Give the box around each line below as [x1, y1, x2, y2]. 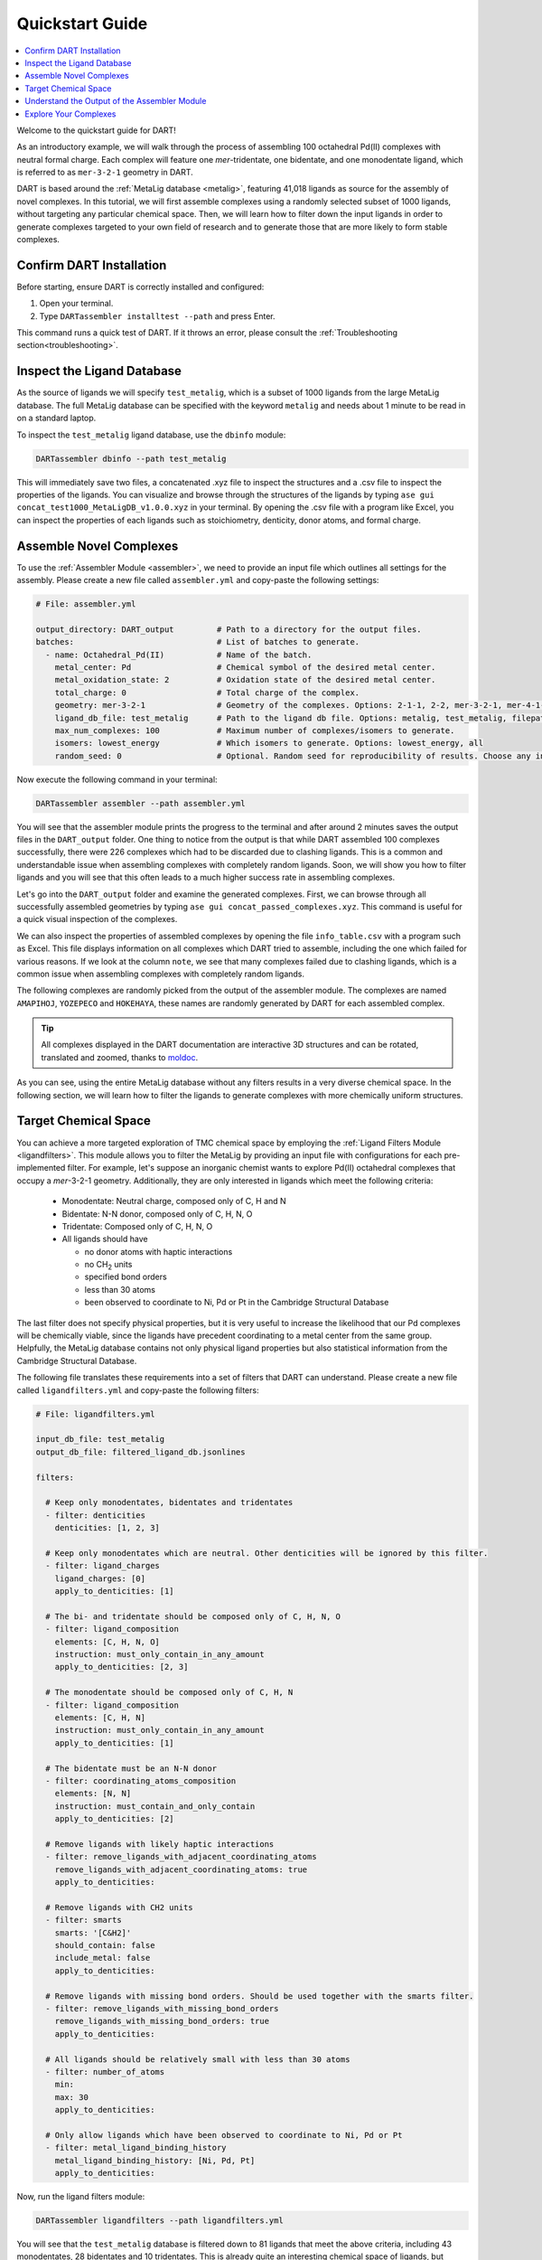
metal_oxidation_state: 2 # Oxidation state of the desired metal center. [54, 674, 436, 685]
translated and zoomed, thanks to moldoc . [41, 1051, 199, 1062]
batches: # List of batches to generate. [35, 637, 360, 647]
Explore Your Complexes [24, 108, 117, 119]
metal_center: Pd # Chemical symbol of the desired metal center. [54, 662, 436, 673]
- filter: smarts [45, 1915, 122, 1926]
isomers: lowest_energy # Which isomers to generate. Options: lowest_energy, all [54, 738, 483, 749]
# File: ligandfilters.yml [35, 1408, 155, 1419]
